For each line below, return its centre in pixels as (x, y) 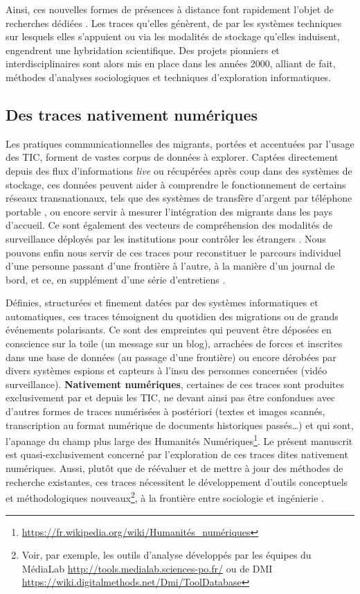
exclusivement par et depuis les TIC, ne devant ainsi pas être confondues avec (171, 398)
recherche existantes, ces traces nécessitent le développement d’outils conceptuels (177, 481)
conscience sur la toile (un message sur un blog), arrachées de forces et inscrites (174, 343)
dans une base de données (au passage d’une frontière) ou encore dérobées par (171, 357)
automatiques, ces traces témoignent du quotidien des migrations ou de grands (172, 316)
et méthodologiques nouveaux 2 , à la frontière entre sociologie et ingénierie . (165, 497)
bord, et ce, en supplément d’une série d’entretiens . (116, 279)
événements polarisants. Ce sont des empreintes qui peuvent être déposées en (169, 330)
